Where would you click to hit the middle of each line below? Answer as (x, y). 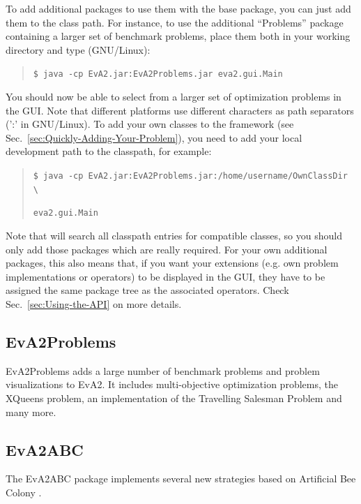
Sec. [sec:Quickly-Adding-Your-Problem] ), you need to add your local (154, 137)
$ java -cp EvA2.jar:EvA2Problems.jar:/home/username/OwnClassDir (190, 176)
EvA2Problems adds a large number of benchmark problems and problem (163, 370)
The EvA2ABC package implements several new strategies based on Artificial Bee (181, 479)
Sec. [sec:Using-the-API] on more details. (94, 303)
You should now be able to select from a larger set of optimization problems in (174, 97)
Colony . (24, 492)
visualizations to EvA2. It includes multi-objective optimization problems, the (172, 384)
